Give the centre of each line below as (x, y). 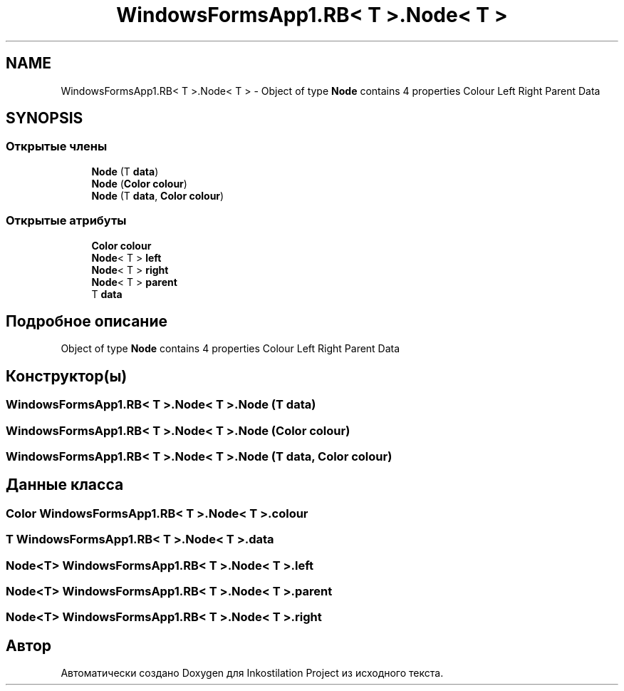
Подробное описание (87, 321)
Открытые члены (57, 147)
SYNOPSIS (45, 118)
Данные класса (65, 485)
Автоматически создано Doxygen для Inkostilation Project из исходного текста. (252, 673)
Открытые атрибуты (66, 221)
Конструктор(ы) (67, 376)
